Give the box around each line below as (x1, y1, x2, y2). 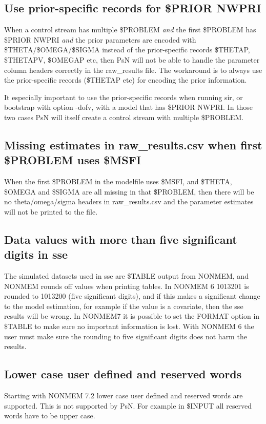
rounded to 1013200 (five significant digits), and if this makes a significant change (4, 291, 260, 301)
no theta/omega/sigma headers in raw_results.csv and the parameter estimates (4, 196, 254, 207)
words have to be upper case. (4, 410, 95, 421)
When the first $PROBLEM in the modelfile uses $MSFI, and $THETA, (4, 176, 232, 187)
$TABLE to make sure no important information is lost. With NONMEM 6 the (4, 321, 254, 332)
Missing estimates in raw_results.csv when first (4, 137, 262, 152)
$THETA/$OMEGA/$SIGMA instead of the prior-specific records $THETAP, (4, 44, 250, 55)
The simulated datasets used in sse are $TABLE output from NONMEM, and (4, 271, 249, 281)
